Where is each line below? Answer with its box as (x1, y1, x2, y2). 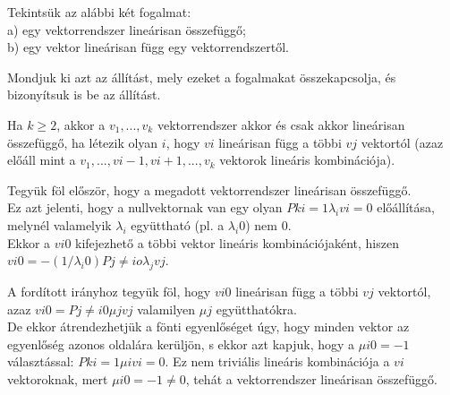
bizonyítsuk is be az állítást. (7, 85, 161, 104)
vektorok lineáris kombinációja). (219, 150, 395, 169)
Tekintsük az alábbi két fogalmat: (7, 3, 191, 21)
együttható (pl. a (131, 215, 225, 234)
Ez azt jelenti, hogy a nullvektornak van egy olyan (7, 198, 283, 217)
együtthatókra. (216, 299, 297, 318)
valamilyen (137, 299, 196, 318)
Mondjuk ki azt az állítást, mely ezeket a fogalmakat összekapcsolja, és (7, 67, 396, 86)
